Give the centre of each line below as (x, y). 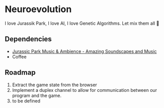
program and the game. (37, 95)
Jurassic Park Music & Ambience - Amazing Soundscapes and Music (84, 51)
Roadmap (20, 72)
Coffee (19, 57)
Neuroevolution (38, 9)
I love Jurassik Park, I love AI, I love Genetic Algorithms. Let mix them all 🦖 (82, 23)
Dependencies (28, 39)
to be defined (26, 101)
